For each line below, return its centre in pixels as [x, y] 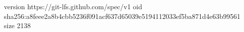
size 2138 [17, 25]
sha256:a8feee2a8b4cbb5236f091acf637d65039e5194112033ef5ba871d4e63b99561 [122, 16]
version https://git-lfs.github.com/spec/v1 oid [73, 6]
